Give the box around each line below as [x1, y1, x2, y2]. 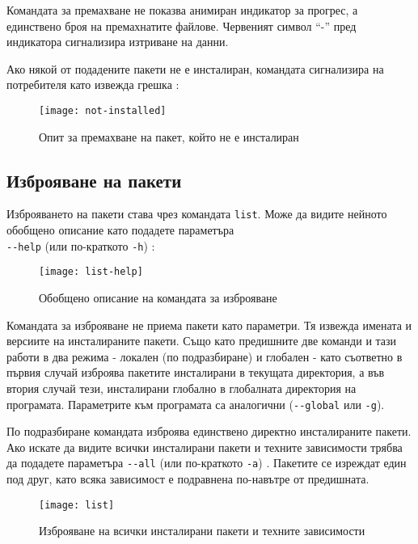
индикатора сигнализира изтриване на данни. [6, 33, 229, 50]
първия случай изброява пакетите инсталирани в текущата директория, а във [6, 364, 385, 381]
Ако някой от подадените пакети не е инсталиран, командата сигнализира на [6, 60, 384, 77]
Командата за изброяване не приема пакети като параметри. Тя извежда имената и [6, 316, 412, 333]
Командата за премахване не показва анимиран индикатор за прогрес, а [6, 2, 358, 18]
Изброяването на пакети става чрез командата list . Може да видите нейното [6, 205, 387, 222]
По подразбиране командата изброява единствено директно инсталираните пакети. [6, 423, 412, 440]
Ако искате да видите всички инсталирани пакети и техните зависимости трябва [6, 438, 403, 455]
